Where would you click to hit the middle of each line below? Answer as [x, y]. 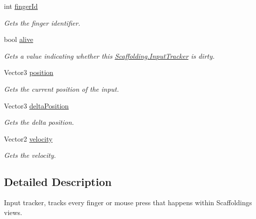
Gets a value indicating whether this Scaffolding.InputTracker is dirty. [110, 55]
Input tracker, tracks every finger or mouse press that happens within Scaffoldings [128, 202]
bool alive [19, 39]
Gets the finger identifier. [42, 22]
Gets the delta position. [39, 122]
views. [13, 212]
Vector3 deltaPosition [37, 105]
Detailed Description [58, 182]
